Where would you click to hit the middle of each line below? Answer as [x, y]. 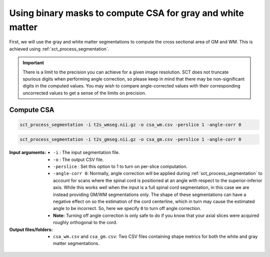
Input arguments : [28, 152]
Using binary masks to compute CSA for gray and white [127, 13]
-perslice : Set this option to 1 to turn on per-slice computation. [120, 166]
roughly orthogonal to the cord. [85, 222]
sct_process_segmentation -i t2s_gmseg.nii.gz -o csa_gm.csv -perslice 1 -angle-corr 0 [130, 139]
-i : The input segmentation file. [86, 152]
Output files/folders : [31, 229]
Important [33, 63]
